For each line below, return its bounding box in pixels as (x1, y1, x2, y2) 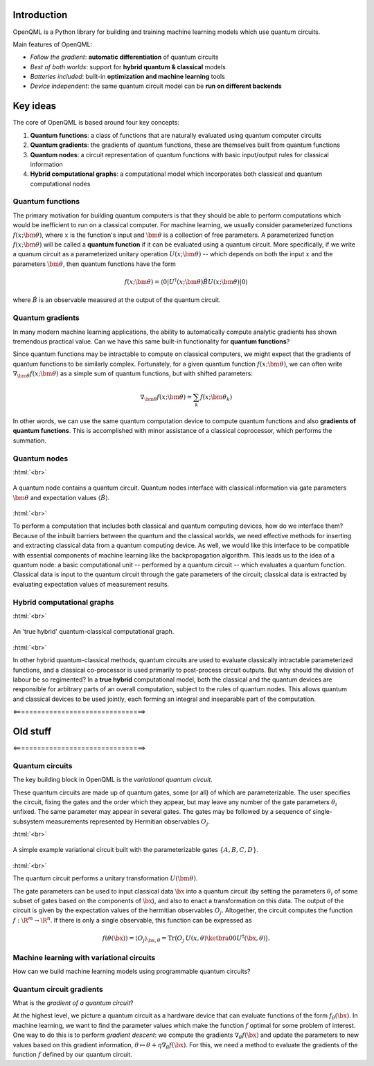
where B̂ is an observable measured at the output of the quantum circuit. (12, 296, 221, 304)
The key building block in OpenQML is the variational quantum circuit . (12, 776, 213, 784)
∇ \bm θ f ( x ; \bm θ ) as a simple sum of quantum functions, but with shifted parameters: (12, 369, 253, 379)
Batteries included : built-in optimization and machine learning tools (30, 73, 225, 81)
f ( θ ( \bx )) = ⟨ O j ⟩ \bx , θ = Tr (102, 934, 175, 943)
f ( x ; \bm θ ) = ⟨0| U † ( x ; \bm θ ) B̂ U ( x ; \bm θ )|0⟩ (124, 277, 249, 285)
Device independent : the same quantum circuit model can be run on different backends (30, 82, 282, 90)
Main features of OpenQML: (12, 40, 93, 48)
